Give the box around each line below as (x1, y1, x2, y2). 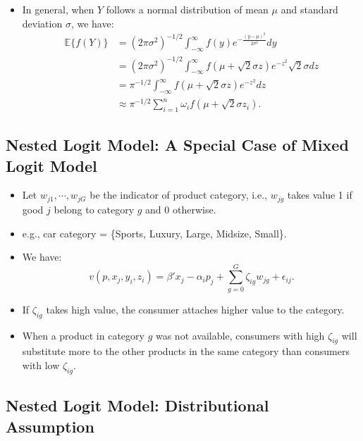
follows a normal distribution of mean (106, 2, 269, 16)
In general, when (22, 2, 94, 16)
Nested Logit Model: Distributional (6, 395, 269, 416)
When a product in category (22, 328, 144, 342)
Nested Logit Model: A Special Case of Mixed (6, 134, 349, 156)
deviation (22, 15, 63, 30)
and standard (281, 2, 338, 16)
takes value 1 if (287, 187, 352, 202)
